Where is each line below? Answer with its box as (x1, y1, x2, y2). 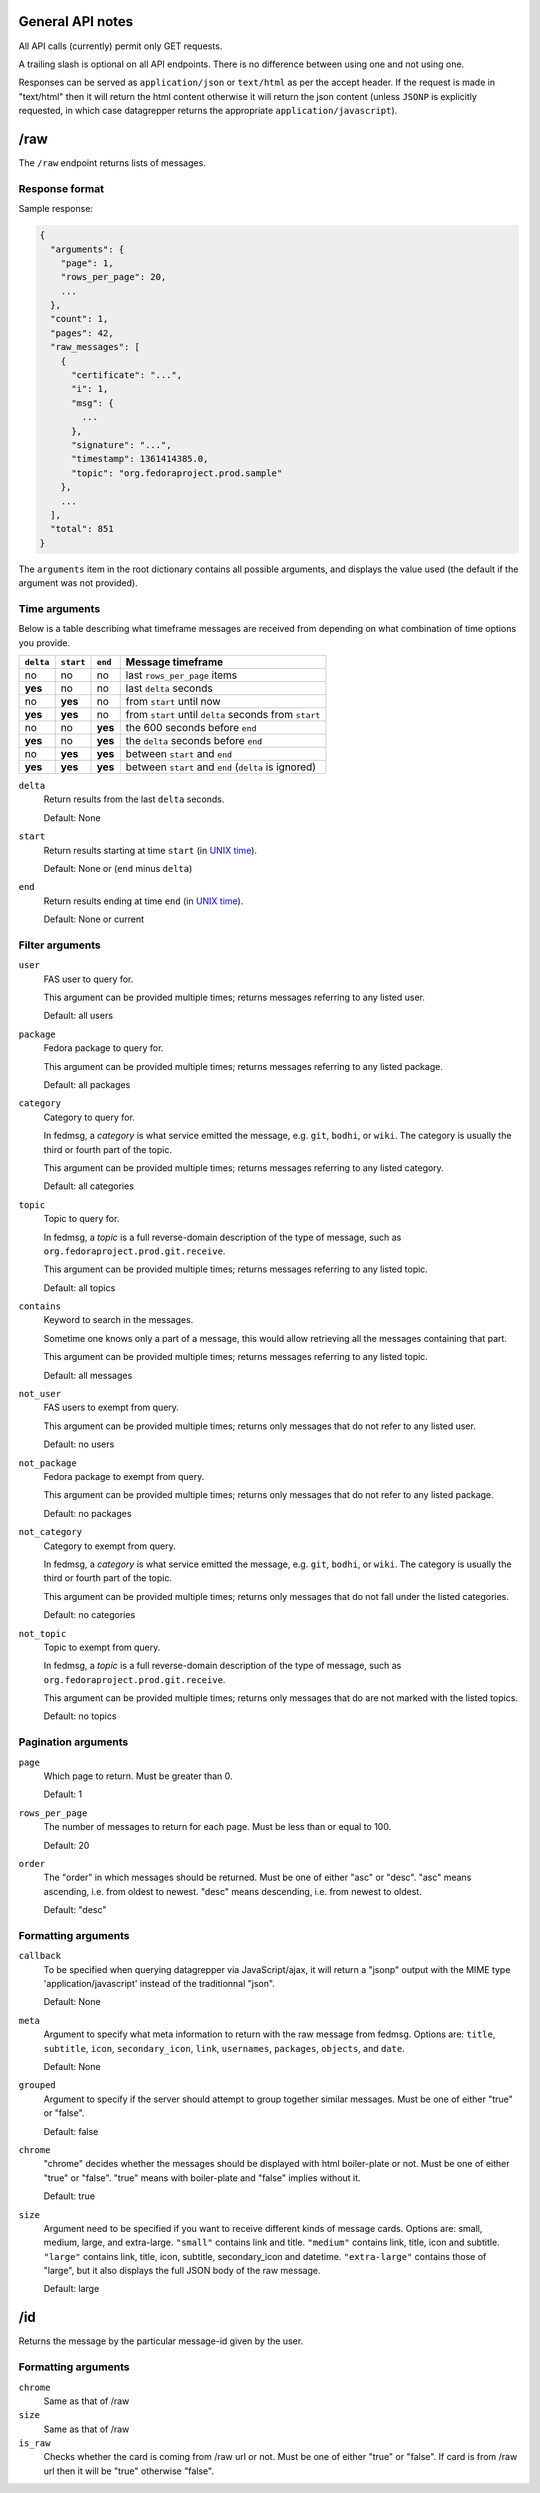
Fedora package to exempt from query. (43, 1470, 205, 1482)
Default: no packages (43, 1507, 132, 1519)
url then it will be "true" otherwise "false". (43, 2465, 215, 2477)
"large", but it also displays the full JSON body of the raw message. (43, 2265, 321, 2277)
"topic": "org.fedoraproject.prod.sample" (71, 467, 283, 479)
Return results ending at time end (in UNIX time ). (43, 895, 244, 907)
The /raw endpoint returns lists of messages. (18, 156, 207, 169)
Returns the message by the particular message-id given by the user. (18, 2335, 304, 2347)
